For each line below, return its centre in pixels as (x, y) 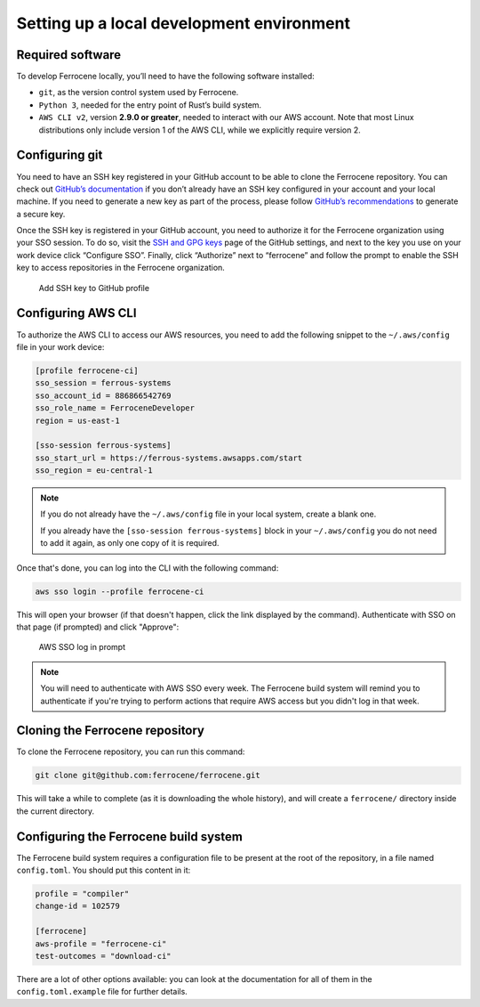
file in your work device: (60, 346)
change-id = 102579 (77, 906)
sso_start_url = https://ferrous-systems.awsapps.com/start (169, 458)
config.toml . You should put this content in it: (104, 870)
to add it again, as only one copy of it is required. (130, 543)
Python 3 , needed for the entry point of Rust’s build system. (150, 105)
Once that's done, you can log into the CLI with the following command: (148, 568)
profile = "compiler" (82, 894)
